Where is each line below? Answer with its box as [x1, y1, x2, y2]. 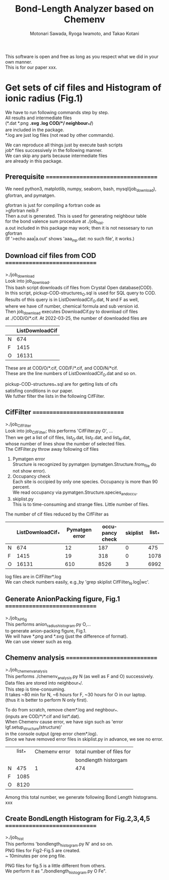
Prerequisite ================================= [5, 173, 157, 181]
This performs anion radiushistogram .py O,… [5, 622, 91, 629]
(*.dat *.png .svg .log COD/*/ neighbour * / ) [5, 120, 94, 127]
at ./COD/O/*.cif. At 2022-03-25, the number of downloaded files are [5, 315, 147, 321]
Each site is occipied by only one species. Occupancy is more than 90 [12, 479, 158, 485]
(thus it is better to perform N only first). [5, 697, 88, 703]
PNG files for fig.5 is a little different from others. [5, 862, 106, 868]
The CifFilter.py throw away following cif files [5, 446, 99, 452]
